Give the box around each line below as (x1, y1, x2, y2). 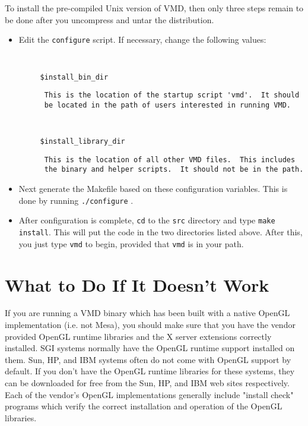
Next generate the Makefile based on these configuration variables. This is (18, 182, 288, 195)
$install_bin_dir (40, 72, 109, 81)
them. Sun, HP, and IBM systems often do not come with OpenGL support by (5, 353, 291, 365)
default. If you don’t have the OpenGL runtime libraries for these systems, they (5, 365, 295, 377)
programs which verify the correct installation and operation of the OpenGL (5, 400, 282, 412)
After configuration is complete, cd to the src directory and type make (18, 214, 275, 226)
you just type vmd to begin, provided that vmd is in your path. (18, 237, 244, 250)
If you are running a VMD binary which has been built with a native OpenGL (5, 307, 290, 319)
